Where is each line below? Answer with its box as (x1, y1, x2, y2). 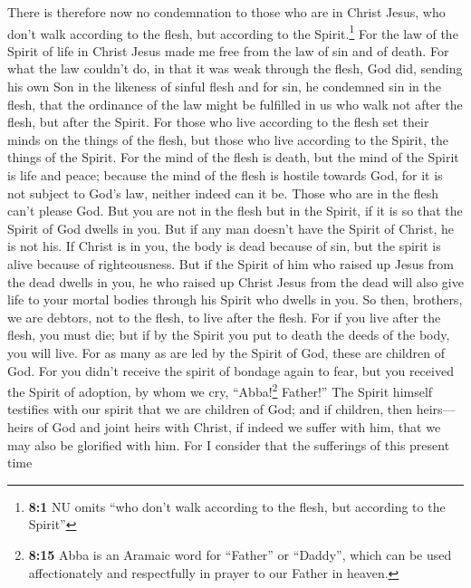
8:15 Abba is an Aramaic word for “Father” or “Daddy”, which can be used (28, 545, 452, 564)
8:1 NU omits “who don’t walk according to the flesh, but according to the (28, 496, 446, 516)
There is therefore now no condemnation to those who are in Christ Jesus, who (7, 3, 446, 21)
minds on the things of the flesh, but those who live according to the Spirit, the (7, 130, 448, 149)
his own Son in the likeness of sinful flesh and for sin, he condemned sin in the (7, 77, 441, 96)
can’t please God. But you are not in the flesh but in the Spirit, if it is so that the (7, 201, 463, 220)
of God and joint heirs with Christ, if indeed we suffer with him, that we (37, 417, 441, 436)
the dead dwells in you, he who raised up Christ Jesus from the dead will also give (7, 272, 464, 291)
